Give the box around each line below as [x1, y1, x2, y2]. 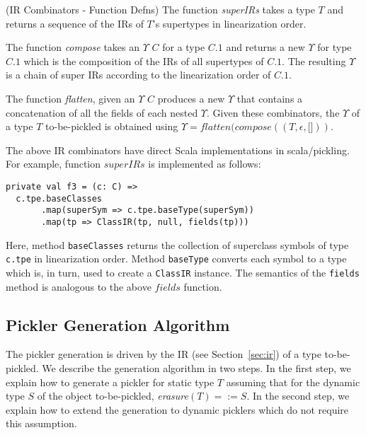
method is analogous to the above [6, 279, 151, 294]
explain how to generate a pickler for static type [6, 374, 215, 389]
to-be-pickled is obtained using [45, 119, 178, 134]
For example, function [6, 156, 101, 171]
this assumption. [6, 416, 77, 431]
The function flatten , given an [6, 91, 135, 105]
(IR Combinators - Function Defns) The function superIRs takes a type [6, 2, 315, 16]
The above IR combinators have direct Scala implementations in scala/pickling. [6, 142, 350, 157]
